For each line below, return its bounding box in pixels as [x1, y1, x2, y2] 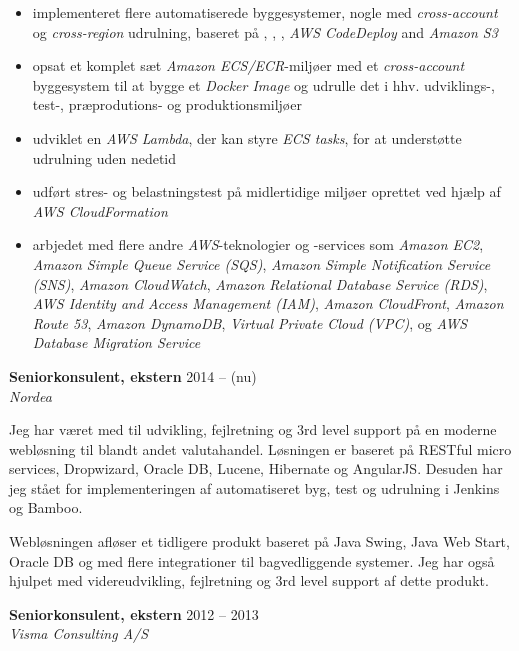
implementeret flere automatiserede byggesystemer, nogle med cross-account [32, 2, 498, 22]
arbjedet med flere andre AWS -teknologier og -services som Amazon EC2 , [32, 234, 484, 255]
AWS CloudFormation [32, 200, 168, 221]
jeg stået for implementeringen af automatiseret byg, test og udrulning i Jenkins [9, 477, 500, 498]
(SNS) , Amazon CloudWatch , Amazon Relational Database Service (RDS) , [32, 273, 488, 294]
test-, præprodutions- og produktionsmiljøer [32, 94, 302, 115]
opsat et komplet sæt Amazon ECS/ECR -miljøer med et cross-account [32, 55, 465, 76]
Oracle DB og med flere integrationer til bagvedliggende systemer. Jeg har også [9, 550, 495, 571]
